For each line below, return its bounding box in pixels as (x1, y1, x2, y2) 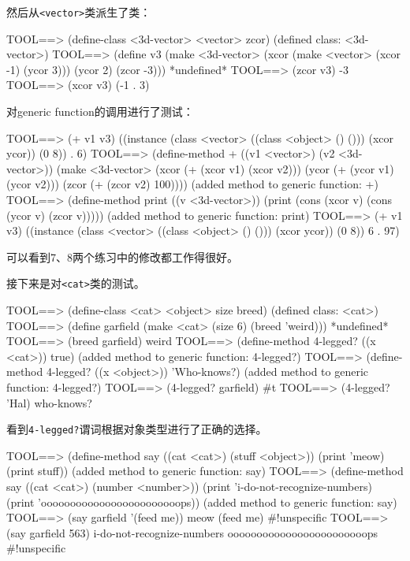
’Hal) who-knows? (6, 394, 92, 411)
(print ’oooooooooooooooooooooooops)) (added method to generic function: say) (6, 493, 397, 510)
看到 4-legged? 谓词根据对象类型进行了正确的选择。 (6, 421, 267, 437)
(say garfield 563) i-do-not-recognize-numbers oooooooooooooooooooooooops (6, 524, 378, 541)
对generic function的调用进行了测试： (6, 103, 194, 120)
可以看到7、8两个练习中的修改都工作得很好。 (6, 248, 238, 265)
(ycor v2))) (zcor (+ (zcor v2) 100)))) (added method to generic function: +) (6, 176, 378, 192)
